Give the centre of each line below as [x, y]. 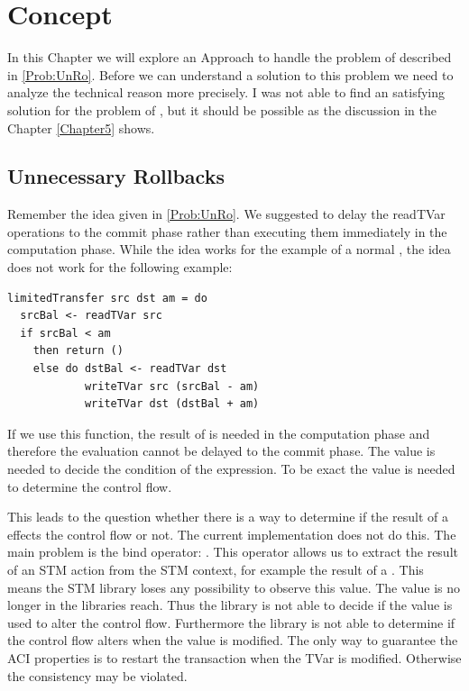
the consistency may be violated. [97, 675]
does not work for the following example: [120, 267]
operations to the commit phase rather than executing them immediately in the [227, 231]
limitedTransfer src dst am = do [107, 298]
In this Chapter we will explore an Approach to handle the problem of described [230, 57]
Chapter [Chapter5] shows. [81, 127]
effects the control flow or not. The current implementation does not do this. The [232, 534]
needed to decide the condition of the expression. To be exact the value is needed [231, 469]
